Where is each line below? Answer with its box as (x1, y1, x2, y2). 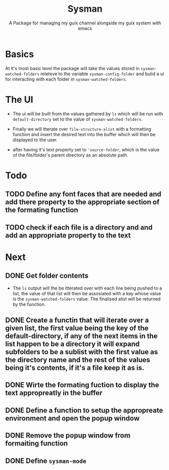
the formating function (5, 206, 78, 214)
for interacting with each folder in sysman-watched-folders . (5, 76, 128, 82)
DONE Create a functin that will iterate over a (5, 316, 149, 324)
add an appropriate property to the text (5, 231, 131, 239)
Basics (5, 48, 34, 60)
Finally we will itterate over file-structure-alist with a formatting (12, 126, 152, 132)
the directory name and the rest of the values (5, 355, 150, 364)
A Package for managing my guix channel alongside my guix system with (9, 20, 161, 26)
